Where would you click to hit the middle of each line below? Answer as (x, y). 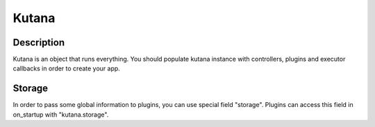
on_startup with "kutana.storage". (61, 115)
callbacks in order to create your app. (67, 68)
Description (39, 42)
